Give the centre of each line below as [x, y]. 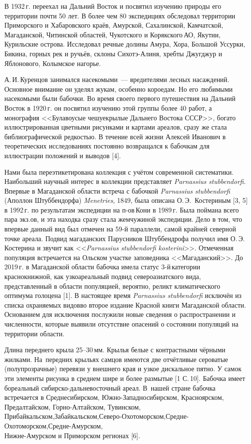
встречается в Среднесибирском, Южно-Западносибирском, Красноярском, [114, 397]
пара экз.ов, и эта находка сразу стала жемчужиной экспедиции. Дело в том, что [123, 219]
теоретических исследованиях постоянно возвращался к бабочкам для [107, 146]
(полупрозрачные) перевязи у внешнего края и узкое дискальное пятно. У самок [123, 369]
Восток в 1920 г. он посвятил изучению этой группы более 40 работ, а [108, 107]
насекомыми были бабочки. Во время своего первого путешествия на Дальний [120, 98]
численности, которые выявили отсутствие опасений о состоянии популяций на [121, 324]
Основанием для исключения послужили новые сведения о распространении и [120, 314]
